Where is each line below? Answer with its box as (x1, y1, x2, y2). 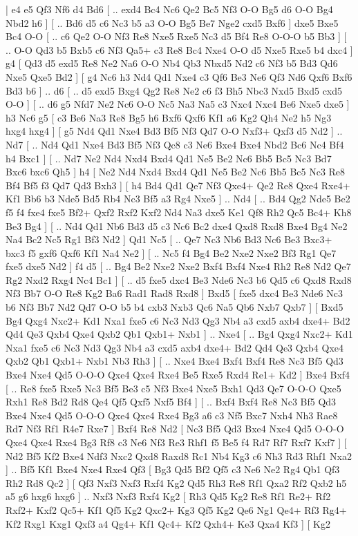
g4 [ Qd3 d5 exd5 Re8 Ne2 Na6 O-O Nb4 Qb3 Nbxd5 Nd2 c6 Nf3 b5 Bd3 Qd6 (6, 56, 338, 70)
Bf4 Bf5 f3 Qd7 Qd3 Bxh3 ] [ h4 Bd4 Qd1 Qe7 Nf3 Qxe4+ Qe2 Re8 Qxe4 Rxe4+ (6, 178, 350, 192)
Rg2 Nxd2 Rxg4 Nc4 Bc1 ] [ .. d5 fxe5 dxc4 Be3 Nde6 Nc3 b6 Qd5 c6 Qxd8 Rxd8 (6, 272, 352, 287)
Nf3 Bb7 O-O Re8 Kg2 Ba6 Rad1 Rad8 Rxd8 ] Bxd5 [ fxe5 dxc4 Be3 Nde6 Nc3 (6, 286, 343, 300)
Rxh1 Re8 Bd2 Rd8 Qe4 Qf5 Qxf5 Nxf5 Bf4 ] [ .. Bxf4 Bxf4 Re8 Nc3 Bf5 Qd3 (6, 394, 337, 409)
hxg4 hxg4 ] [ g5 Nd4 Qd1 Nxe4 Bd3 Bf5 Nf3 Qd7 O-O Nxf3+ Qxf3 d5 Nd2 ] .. (6, 124, 343, 138)
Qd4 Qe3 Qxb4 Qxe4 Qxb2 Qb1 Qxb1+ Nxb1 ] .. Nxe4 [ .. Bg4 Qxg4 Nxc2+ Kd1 (6, 327, 353, 341)
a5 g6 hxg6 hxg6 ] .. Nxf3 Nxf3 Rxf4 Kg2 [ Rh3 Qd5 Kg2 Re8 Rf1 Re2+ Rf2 (6, 489, 331, 504)
